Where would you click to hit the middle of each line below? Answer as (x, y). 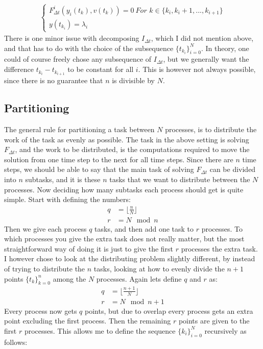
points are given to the (214, 321)
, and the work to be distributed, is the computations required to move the (132, 149)
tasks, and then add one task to (144, 228)
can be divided (233, 169)
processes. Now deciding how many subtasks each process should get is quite (124, 189)
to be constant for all (101, 69)
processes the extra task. (219, 248)
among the (69, 278)
